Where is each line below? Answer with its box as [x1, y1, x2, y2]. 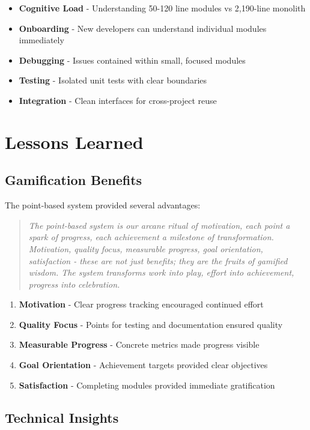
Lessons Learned [5, 129, 144, 154]
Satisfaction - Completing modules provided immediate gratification [19, 378, 275, 391]
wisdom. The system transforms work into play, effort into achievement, [28, 266, 294, 279]
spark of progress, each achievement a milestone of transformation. [28, 231, 274, 243]
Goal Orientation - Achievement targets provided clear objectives [19, 359, 268, 371]
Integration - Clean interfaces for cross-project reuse [19, 94, 217, 106]
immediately [19, 34, 64, 46]
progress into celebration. [28, 277, 120, 290]
